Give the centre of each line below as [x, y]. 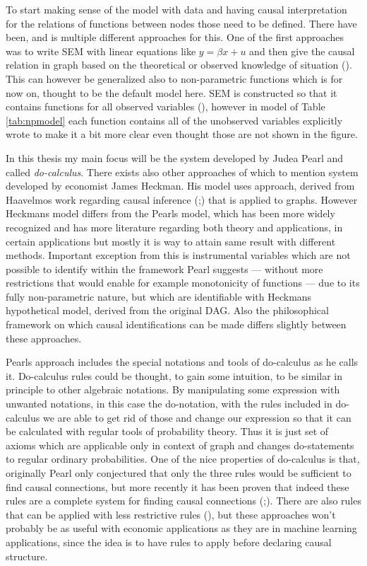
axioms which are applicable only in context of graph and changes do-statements [180, 445]
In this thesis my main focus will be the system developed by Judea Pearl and [175, 157]
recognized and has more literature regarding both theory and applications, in [174, 227]
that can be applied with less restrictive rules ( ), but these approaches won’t [171, 514]
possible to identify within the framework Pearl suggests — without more [164, 268]
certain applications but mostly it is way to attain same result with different [171, 241]
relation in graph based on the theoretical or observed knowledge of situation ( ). [179, 65]
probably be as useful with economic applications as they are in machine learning [181, 528]
